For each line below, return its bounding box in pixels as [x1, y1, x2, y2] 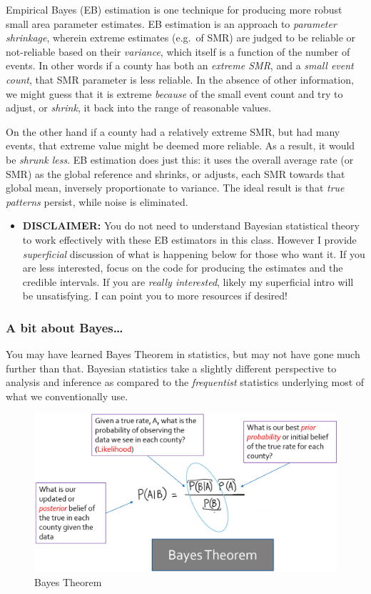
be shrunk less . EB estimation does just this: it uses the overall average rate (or [6, 152, 354, 167]
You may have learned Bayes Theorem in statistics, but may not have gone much [6, 347, 360, 362]
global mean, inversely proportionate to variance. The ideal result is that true [6, 180, 345, 195]
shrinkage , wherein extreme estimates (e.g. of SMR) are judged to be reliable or [6, 30, 356, 45]
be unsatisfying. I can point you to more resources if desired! [22, 288, 288, 303]
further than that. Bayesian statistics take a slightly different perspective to [6, 360, 337, 375]
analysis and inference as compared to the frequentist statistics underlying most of [6, 375, 365, 390]
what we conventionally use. [6, 388, 128, 403]
